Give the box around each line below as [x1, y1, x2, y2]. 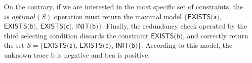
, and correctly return [183, 30, 249, 40]
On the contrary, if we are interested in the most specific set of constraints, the [4, 1, 243, 11]
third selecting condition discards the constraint [4, 30, 149, 40]
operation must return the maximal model [54, 11, 182, 21]
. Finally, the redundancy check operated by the [102, 21, 247, 31]
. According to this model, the [141, 40, 232, 50]
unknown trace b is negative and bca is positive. [4, 49, 150, 60]
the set [4, 40, 25, 50]
